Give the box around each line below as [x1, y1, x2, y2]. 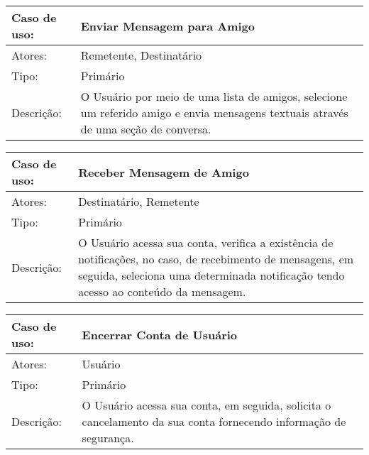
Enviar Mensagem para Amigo [80, 17, 255, 34]
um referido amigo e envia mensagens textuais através [80, 104, 348, 121]
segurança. [82, 429, 134, 446]
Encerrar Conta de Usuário [82, 326, 238, 343]
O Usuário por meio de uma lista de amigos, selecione [80, 88, 348, 104]
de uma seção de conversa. [80, 121, 211, 137]
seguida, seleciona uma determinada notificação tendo [78, 267, 345, 283]
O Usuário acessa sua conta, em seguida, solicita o [82, 397, 331, 413]
